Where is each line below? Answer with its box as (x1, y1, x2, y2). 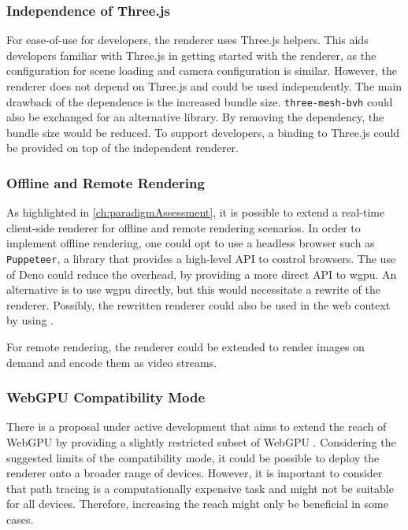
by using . (6, 312, 54, 328)
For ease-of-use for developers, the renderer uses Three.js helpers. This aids (6, 32, 369, 48)
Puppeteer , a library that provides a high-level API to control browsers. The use (6, 250, 396, 267)
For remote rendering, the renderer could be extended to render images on (6, 339, 365, 355)
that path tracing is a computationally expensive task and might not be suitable (6, 480, 394, 496)
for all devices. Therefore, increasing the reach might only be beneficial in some (6, 495, 388, 512)
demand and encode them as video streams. (6, 354, 217, 370)
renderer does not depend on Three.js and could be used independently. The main (6, 78, 402, 94)
